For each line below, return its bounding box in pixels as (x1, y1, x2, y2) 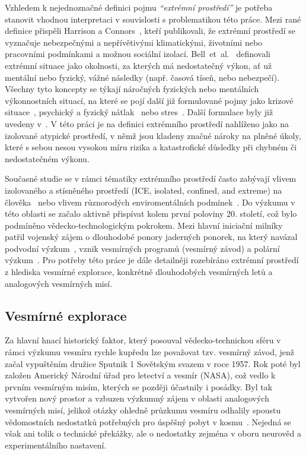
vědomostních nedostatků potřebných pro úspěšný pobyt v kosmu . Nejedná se (5, 415, 291, 428)
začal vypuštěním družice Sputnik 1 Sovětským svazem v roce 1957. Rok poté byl (5, 357, 301, 369)
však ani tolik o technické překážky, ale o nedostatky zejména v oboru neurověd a (5, 427, 301, 440)
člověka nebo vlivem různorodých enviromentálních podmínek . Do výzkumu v (5, 195, 295, 208)
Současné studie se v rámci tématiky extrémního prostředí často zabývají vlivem (5, 172, 297, 185)
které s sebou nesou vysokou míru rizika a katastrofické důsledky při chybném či (5, 141, 297, 153)
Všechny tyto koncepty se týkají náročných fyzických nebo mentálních (5, 83, 259, 95)
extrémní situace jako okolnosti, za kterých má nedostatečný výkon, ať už (5, 59, 272, 71)
